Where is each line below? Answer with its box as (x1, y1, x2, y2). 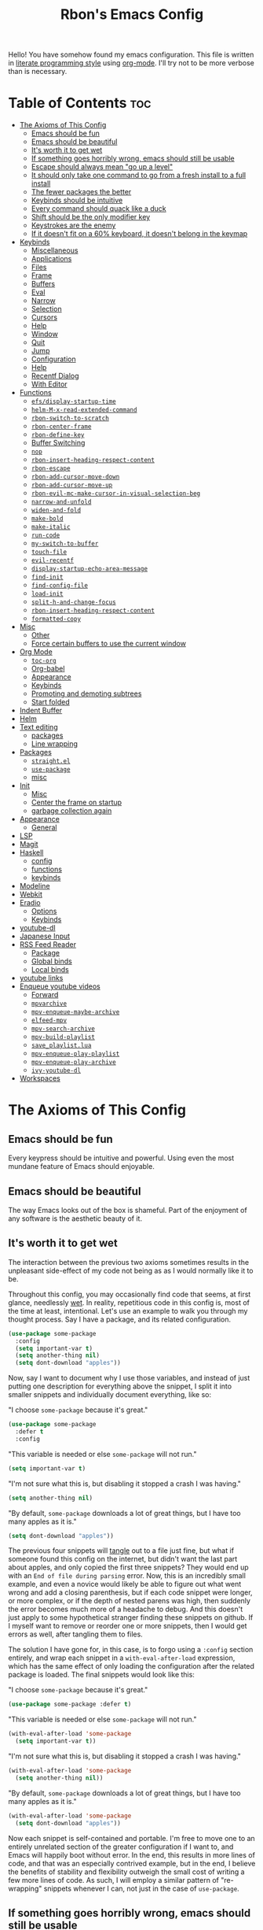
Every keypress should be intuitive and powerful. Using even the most (8, 1153, 235, 1163)
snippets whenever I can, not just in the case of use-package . (43, 1884, 239, 1893)
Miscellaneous (31, 246, 79, 255)
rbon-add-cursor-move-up (31, 482, 113, 490)
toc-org (31, 657, 57, 665)
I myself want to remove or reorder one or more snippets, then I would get (8, 1621, 247, 1631)
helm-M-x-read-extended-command (31, 406, 137, 414)
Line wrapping (31, 739, 79, 749)
